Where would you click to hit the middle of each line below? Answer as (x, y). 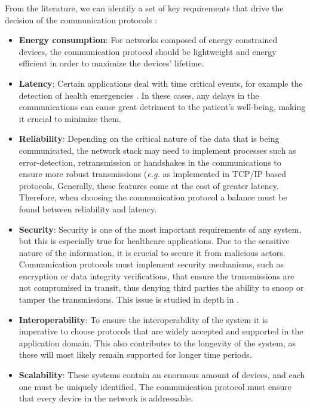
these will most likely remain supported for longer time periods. (135, 354)
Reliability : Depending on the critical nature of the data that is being (149, 138)
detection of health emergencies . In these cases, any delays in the (139, 95)
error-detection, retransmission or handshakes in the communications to (150, 162)
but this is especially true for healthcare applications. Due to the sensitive (154, 241)
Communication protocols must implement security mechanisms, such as (151, 264)
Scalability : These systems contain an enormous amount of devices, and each (162, 375)
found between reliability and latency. (88, 208)
